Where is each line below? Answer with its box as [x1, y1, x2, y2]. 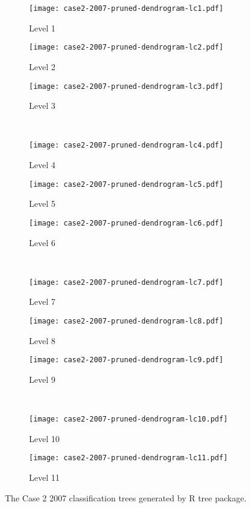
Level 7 [29, 295, 56, 308]
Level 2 [29, 60, 56, 73]
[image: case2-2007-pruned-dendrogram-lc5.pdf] [29, 180, 224, 189]
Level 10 [29, 432, 60, 444]
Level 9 [29, 373, 56, 385]
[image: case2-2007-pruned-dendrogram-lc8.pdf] [29, 316, 224, 325]
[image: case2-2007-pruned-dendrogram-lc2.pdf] [29, 43, 224, 52]
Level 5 [29, 197, 56, 210]
